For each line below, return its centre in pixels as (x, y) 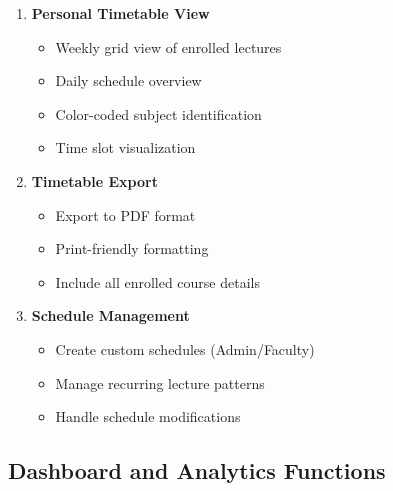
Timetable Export (94, 180)
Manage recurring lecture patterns (160, 382)
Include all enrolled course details (157, 281)
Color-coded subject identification (158, 113)
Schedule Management (110, 315)
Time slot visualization (125, 147)
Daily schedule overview (128, 80)
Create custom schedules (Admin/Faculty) (185, 348)
